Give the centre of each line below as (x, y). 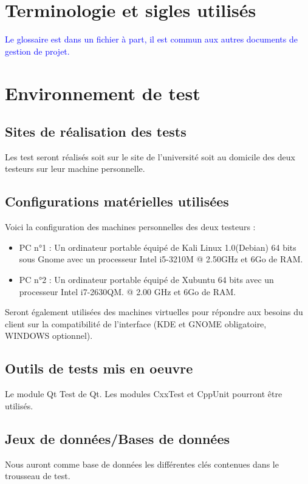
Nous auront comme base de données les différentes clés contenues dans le (142, 464)
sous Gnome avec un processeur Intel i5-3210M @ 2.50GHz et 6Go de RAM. (161, 259)
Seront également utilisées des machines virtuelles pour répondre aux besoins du (154, 312)
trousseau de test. (38, 476)
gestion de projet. (37, 51)
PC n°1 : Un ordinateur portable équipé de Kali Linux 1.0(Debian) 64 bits (158, 247)
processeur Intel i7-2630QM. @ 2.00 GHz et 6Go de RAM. (128, 291)
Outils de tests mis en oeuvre (99, 368)
